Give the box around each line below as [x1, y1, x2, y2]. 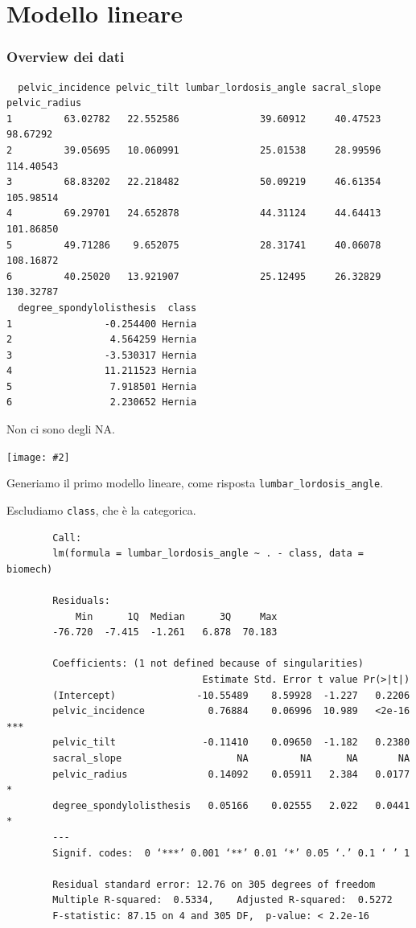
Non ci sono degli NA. [6, 421, 116, 437]
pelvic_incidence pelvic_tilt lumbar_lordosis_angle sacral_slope [18, 81, 381, 93]
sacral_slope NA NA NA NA [52, 752, 410, 764]
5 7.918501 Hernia [6, 380, 197, 392]
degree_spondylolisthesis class [18, 302, 197, 314]
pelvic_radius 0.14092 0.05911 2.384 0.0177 [52, 768, 410, 780]
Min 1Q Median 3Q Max [75, 610, 278, 622]
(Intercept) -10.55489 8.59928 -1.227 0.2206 [52, 689, 410, 701]
